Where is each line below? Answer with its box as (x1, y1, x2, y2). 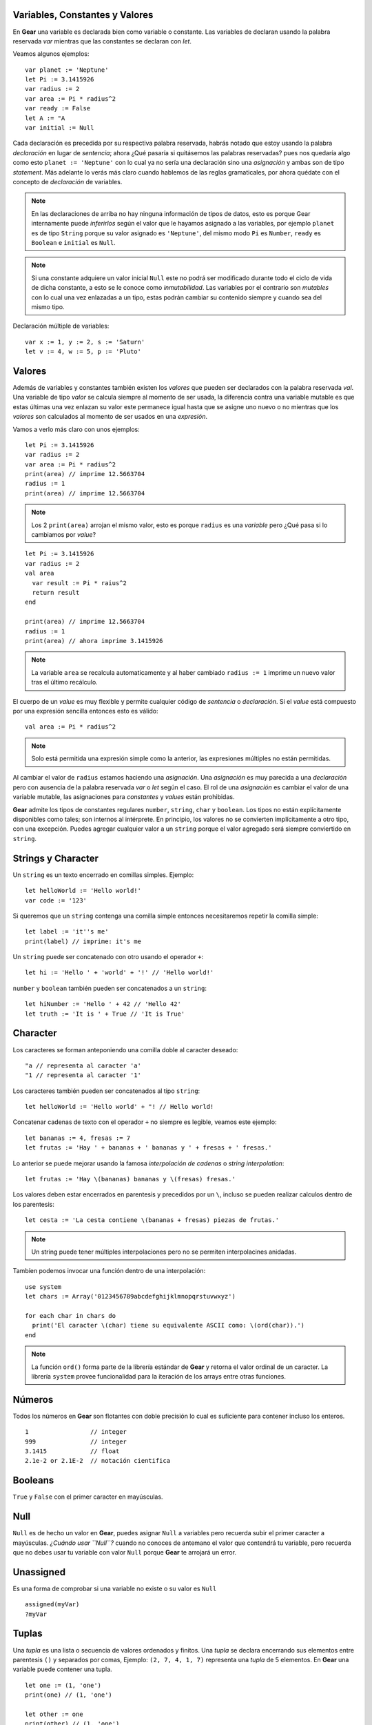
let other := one (25, 1710, 83, 1718)
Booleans (12, 1475, 54, 1486)
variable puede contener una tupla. (12, 1665, 113, 1673)
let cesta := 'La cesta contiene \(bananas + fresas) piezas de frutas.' (25, 1216, 280, 1224)
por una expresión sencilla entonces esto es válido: (12, 707, 158, 715)
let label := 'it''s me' (25, 928, 109, 936)
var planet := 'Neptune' (25, 66, 109, 74)
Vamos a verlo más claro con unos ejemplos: (12, 425, 141, 433)
